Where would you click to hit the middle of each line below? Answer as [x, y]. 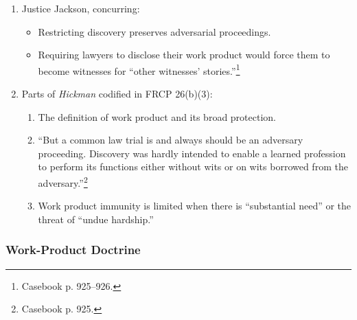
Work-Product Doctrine [73, 250]
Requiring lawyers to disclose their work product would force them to [184, 55]
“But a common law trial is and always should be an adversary [171, 140]
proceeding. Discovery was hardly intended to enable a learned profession [192, 153]
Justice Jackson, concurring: [81, 8]
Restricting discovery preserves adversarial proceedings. [154, 31]
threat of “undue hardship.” [96, 219]
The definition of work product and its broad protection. [157, 116]
